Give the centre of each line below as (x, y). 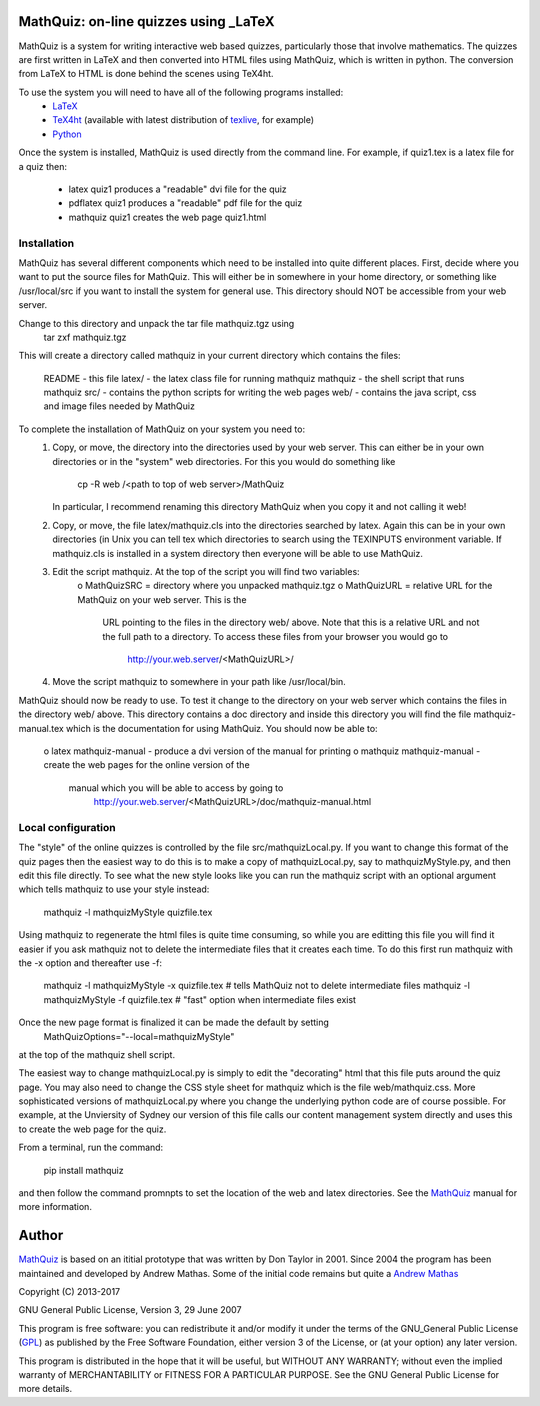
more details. (45, 1389)
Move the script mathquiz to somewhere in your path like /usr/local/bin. (199, 682)
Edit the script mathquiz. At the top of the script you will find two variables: (206, 571)
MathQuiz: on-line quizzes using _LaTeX (146, 21)
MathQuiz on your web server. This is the (162, 599)
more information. (55, 1207)
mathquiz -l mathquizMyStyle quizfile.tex (128, 912)
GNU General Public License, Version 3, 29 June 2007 (130, 1310)
